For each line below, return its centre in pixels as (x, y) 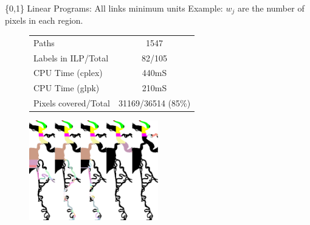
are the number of (271, 8)
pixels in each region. (44, 20)
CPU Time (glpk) (67, 88)
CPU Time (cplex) (68, 73)
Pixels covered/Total (72, 103)
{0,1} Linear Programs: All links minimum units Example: (114, 8)
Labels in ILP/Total (71, 57)
